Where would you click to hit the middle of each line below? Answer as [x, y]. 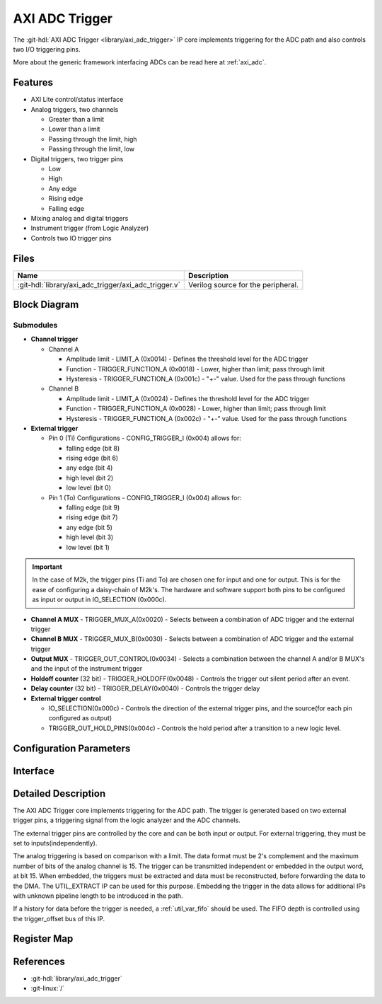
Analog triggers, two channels [75, 109]
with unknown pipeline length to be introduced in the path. [98, 896]
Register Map [43, 939]
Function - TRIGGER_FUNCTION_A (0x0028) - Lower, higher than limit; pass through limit [196, 409]
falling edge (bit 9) [93, 508]
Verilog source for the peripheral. [244, 284]
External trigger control [66, 698]
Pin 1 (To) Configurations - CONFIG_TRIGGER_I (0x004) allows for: [145, 497]
